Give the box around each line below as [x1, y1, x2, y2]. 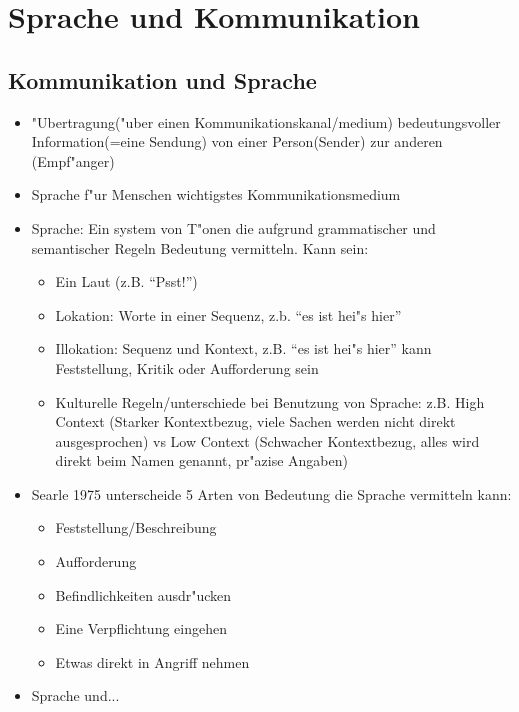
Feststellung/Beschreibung [55, 517, 217, 538]
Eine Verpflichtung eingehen [55, 618, 227, 639]
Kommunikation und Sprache [8, 64, 317, 95]
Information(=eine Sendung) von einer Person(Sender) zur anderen [31, 131, 443, 152]
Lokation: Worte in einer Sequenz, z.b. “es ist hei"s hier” [55, 304, 402, 325]
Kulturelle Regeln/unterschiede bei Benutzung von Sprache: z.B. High [55, 391, 485, 412]
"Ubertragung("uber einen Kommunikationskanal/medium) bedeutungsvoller [31, 111, 501, 132]
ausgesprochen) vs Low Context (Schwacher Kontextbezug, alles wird [55, 430, 480, 451]
